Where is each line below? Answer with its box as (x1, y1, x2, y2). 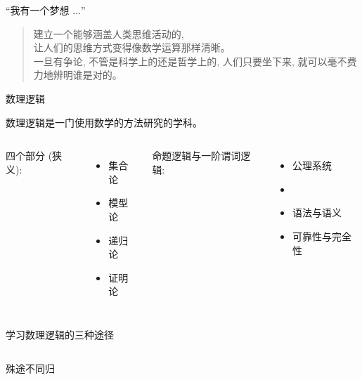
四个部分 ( (6, 148, 53, 163)
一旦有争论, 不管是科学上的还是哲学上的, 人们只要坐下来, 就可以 (33, 53, 328, 68)
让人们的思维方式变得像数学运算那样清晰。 (33, 40, 231, 55)
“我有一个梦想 (6, 3, 70, 17)
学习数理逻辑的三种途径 (6, 327, 114, 341)
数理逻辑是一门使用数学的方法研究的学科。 (6, 114, 202, 129)
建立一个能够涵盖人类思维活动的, (33, 26, 184, 41)
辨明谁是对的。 (53, 67, 122, 82)
